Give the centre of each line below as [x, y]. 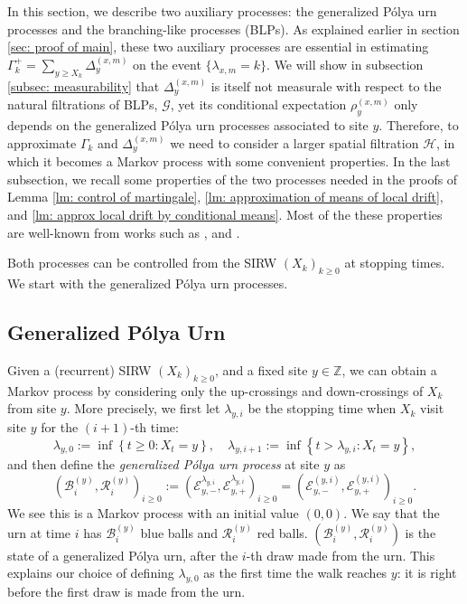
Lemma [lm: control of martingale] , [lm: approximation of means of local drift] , [225, 197]
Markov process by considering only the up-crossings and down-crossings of [215, 390]
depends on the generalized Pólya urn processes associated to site [188, 125]
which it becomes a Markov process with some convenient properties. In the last [229, 161]
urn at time [39, 532]
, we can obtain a [389, 369]
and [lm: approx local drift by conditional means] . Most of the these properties [225, 215]
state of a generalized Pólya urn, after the [123, 555]
